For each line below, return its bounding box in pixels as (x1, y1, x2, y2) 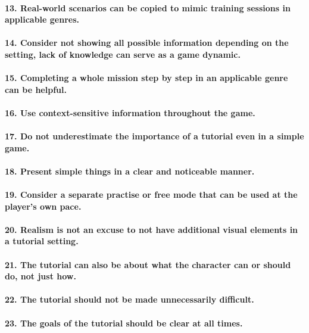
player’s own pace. (5, 200, 82, 212)
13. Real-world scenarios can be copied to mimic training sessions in (5, 1, 291, 14)
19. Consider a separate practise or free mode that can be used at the (5, 188, 298, 201)
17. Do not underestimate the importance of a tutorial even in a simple (5, 130, 304, 142)
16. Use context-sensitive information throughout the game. (5, 106, 255, 119)
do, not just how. (5, 270, 76, 282)
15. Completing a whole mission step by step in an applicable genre (5, 71, 288, 84)
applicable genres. (5, 13, 79, 26)
